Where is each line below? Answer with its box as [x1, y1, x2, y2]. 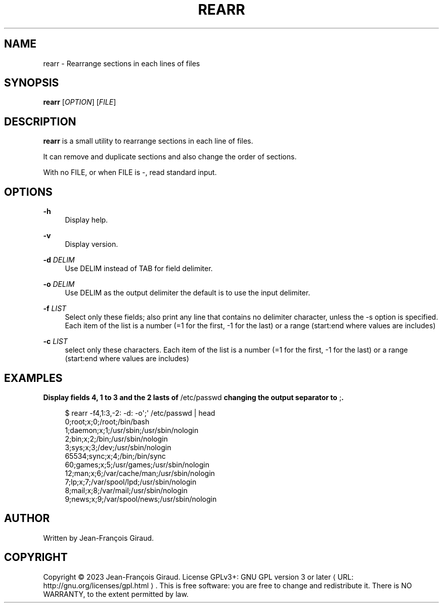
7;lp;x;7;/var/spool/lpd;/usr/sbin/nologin [65, 477, 197, 486]
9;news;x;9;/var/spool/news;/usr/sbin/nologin [65, 494, 217, 503]
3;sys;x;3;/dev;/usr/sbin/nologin [65, 443, 171, 452]
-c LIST [43, 337, 68, 346]
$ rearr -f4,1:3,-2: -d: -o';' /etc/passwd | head [65, 408, 215, 417]
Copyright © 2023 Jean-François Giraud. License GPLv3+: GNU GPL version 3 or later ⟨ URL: [43, 572, 353, 581]
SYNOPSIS [4, 76, 59, 90]
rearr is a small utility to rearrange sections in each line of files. [43, 137, 253, 146]
